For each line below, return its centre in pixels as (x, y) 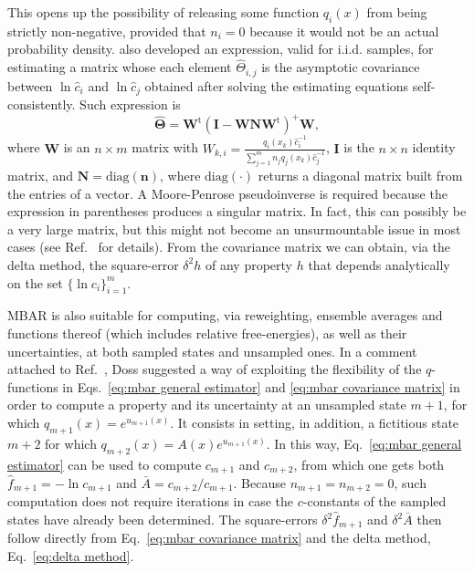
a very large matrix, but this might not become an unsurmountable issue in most (234, 229)
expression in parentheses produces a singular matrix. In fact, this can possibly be (237, 211)
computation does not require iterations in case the (151, 501)
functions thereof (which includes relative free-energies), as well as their (207, 333)
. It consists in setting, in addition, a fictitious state (315, 422)
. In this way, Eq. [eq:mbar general (364, 443)
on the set (35, 282)
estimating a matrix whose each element (120, 67)
